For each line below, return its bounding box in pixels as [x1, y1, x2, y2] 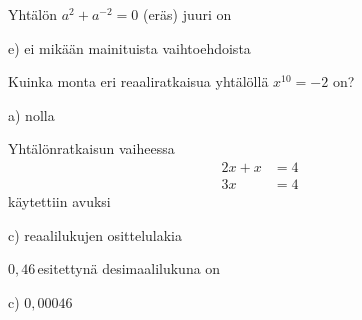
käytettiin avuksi [8, 191, 111, 212]
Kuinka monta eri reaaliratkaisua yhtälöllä [8, 71, 269, 92]
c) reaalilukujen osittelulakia [8, 224, 182, 245]
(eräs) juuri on [142, 4, 232, 24]
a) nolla [8, 104, 55, 125]
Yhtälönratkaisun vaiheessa [8, 138, 175, 159]
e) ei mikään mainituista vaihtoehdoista [8, 37, 251, 58]
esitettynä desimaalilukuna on [37, 258, 221, 279]
